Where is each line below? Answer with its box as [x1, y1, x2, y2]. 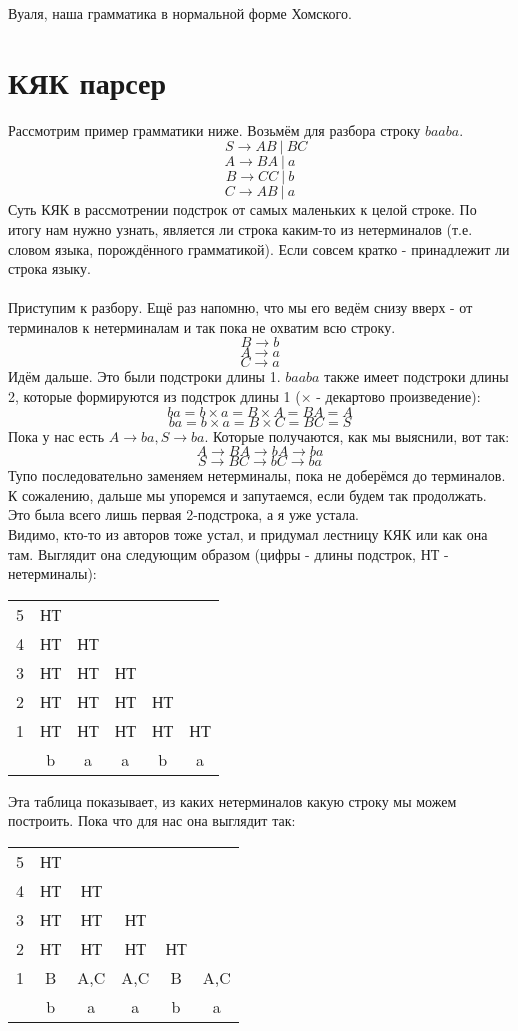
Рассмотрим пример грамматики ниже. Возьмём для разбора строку [8, 119, 421, 140]
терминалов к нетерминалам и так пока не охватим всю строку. [8, 316, 396, 337]
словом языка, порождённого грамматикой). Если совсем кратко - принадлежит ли [8, 238, 510, 259]
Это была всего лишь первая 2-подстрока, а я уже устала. [8, 504, 359, 525]
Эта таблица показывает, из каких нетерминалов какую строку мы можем [8, 790, 457, 811]
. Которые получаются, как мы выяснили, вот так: [204, 425, 510, 446]
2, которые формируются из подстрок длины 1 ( [8, 386, 301, 407]
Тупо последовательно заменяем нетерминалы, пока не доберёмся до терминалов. [8, 465, 506, 486]
